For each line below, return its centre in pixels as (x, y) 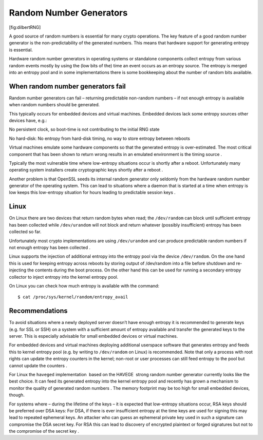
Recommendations (38, 311)
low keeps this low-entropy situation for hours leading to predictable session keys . (92, 192)
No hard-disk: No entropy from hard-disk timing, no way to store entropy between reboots (99, 138)
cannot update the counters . (38, 365)
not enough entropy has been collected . (50, 247)
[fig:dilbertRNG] (25, 27)
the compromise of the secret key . (44, 431)
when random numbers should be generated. (54, 105)
